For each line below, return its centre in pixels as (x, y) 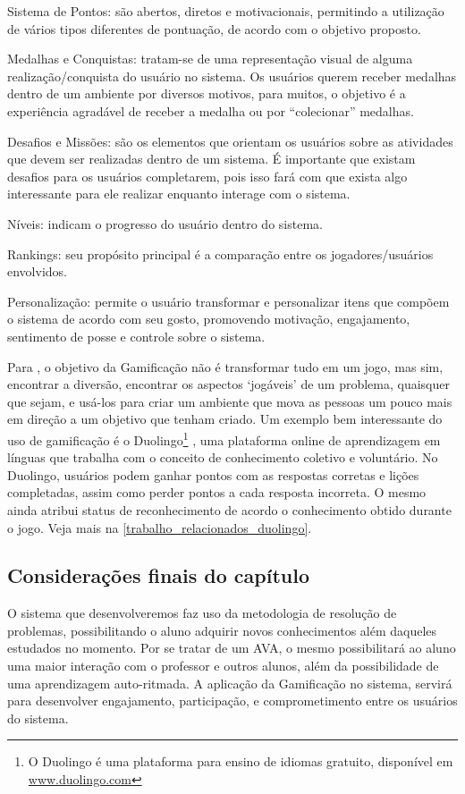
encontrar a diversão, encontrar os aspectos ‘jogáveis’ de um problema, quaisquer (228, 384)
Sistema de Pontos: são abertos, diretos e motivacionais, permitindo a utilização (226, 11)
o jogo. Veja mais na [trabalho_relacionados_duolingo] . (160, 527)
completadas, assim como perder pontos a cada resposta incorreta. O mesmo (217, 492)
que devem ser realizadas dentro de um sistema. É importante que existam (211, 159)
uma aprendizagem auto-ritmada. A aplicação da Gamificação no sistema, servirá (230, 683)
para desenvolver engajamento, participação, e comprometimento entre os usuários (232, 701)
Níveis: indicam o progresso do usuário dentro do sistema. (165, 223)
